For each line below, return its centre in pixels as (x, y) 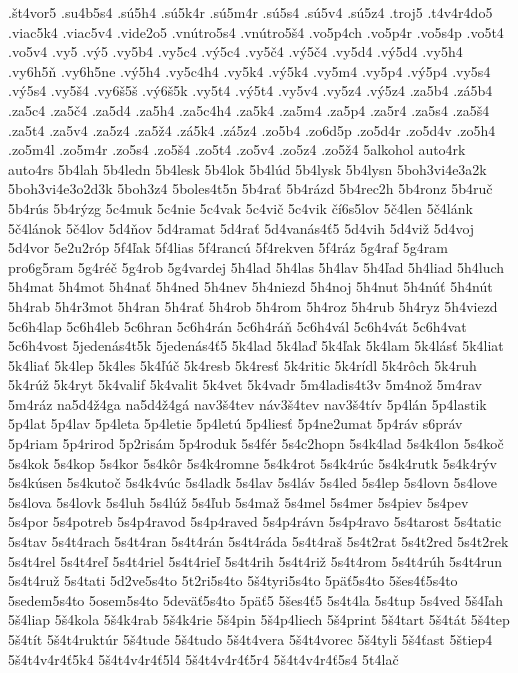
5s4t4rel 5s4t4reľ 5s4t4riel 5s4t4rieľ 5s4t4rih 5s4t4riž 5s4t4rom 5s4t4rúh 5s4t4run (255, 560)
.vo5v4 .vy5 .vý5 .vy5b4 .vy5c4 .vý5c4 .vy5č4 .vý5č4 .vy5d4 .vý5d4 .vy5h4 (235, 51)
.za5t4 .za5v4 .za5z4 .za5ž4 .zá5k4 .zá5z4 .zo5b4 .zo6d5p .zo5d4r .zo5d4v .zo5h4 (252, 129)
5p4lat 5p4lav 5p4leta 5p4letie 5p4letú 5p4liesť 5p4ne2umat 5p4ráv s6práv (235, 423)
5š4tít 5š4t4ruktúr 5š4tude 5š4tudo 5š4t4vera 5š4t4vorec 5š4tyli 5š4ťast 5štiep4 (250, 639)
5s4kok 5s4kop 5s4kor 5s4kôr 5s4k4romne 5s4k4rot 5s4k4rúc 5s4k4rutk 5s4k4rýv (253, 462)
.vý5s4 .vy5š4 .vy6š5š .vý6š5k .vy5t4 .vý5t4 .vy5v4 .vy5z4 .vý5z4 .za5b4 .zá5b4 (250, 90)
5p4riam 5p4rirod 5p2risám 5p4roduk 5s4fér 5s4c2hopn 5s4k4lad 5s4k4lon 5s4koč (256, 443)
